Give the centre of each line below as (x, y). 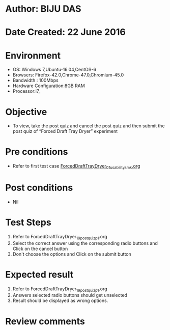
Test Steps (29, 223)
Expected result (39, 274)
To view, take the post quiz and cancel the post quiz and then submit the (89, 126)
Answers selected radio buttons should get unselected (70, 295)
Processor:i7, (26, 91)
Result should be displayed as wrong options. (60, 300)
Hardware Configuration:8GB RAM (49, 86)
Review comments (45, 321)
